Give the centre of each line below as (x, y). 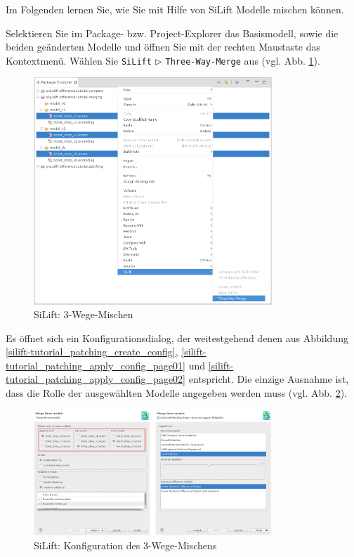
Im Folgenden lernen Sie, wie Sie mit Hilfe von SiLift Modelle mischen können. (175, 9)
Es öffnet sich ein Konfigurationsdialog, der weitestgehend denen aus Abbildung (177, 338)
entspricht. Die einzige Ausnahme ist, (269, 379)
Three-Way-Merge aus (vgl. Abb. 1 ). (243, 60)
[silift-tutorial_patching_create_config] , (92, 352)
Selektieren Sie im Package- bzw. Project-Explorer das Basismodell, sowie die (172, 33)
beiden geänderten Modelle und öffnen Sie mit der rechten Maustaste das (163, 47)
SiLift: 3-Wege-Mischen (84, 314)
